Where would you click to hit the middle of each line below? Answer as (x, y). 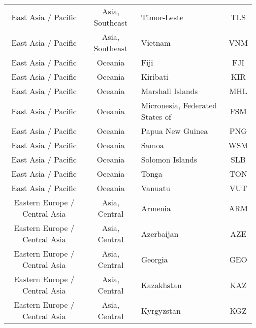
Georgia (155, 259)
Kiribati (155, 77)
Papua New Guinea (175, 131)
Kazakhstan (161, 285)
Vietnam (156, 42)
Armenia (156, 208)
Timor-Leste (162, 17)
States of (156, 116)
